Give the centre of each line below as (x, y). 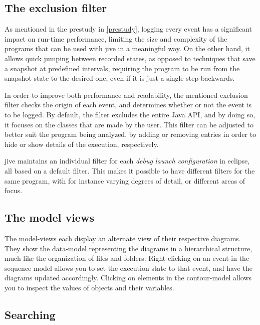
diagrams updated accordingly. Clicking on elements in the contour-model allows (128, 278)
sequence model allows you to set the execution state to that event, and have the (128, 268)
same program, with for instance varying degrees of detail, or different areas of (125, 180)
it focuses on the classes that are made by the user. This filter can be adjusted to (129, 124)
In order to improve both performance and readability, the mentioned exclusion (126, 95)
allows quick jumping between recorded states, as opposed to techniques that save (130, 58)
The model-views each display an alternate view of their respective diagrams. (123, 238)
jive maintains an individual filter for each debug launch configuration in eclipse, (127, 161)
